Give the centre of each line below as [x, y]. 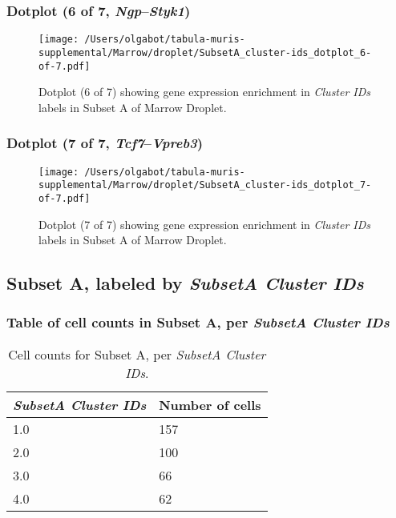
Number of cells [210, 404]
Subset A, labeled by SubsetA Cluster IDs [185, 283]
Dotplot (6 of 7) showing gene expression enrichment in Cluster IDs [205, 92]
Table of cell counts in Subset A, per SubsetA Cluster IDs [198, 322]
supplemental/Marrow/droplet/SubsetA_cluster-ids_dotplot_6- [205, 52]
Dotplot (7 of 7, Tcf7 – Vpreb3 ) [105, 143]
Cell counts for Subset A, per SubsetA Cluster [137, 354]
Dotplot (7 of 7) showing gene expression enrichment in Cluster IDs [205, 224]
